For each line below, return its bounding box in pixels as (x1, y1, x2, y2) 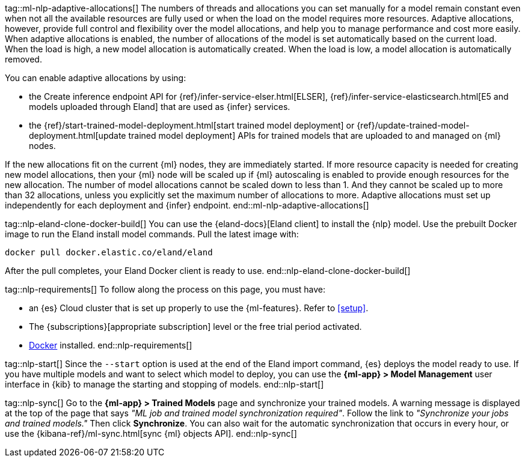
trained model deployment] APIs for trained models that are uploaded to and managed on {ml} (128, 130, 501, 141)
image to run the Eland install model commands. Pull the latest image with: (5, 229, 299, 239)
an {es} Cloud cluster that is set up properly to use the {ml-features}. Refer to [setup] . (29, 303, 369, 313)
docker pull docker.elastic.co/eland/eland (5, 248, 213, 257)
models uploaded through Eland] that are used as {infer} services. (29, 102, 290, 112)
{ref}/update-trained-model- (357, 120, 470, 130)
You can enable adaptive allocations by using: (5, 73, 186, 83)
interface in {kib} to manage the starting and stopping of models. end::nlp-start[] (5, 379, 324, 389)
